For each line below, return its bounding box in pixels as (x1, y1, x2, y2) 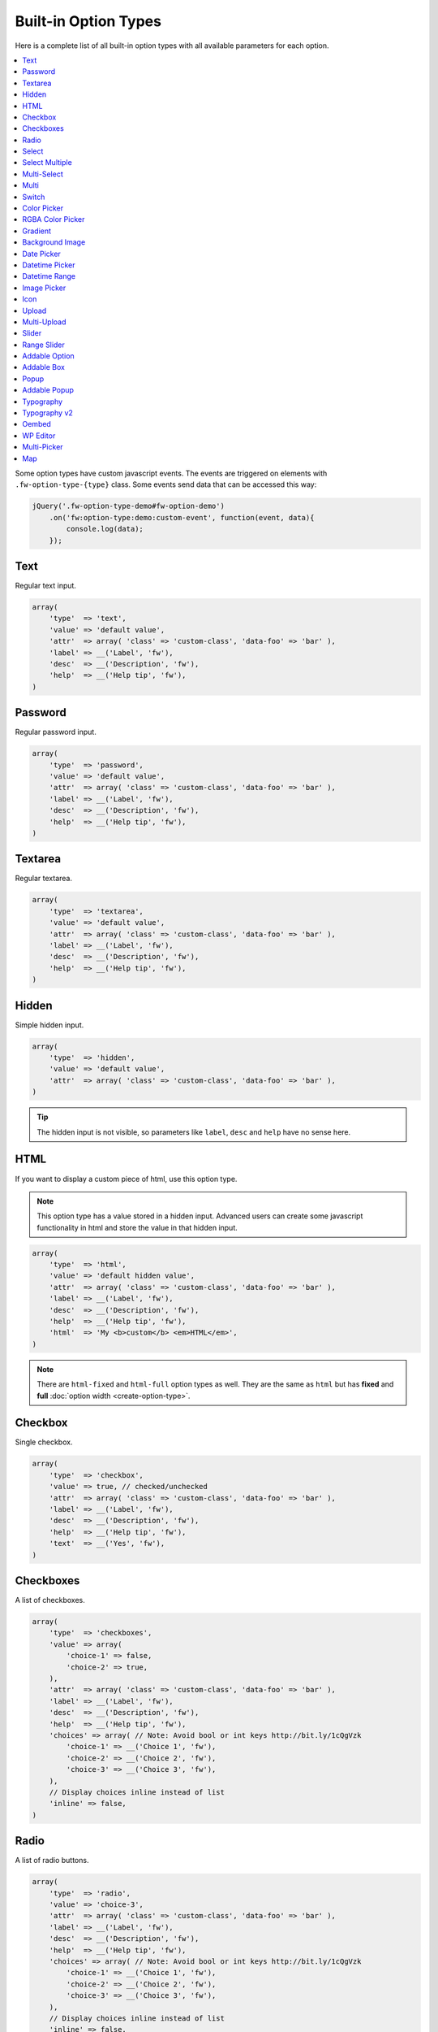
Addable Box (22, 363, 65, 372)
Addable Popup (22, 385, 75, 395)
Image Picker (22, 283, 67, 293)
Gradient (22, 226, 52, 236)
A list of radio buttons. (15, 1856, 89, 1865)
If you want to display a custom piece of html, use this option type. (15, 1174, 238, 1183)
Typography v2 (22, 408, 73, 418)
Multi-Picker (22, 442, 64, 452)
